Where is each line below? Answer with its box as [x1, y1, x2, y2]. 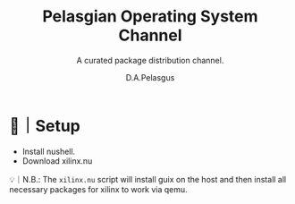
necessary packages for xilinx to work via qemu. [9, 183, 188, 194]
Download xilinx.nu [21, 155, 93, 166]
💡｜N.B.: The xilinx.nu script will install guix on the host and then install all [9, 174, 287, 184]
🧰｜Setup [9, 115, 80, 136]
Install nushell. [21, 146, 76, 157]
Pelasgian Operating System [42, 6, 258, 27]
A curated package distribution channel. [76, 55, 224, 65]
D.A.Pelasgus [125, 72, 175, 82]
